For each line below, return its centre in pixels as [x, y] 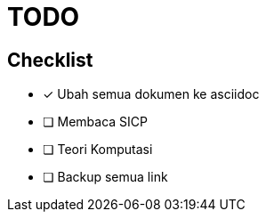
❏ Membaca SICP [95, 122]
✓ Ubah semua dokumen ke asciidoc [151, 94]
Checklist [50, 60]
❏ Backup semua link [105, 177]
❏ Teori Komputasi [98, 150]
